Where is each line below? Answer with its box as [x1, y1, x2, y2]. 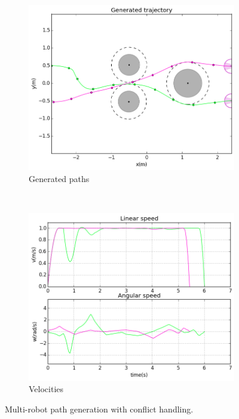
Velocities [29, 383, 64, 395]
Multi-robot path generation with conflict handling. [5, 402, 194, 415]
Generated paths [29, 172, 90, 184]
